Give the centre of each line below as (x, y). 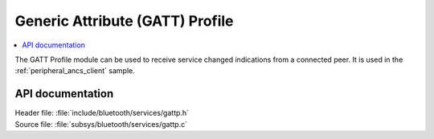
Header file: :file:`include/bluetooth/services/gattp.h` (102, 113)
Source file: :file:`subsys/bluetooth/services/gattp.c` (101, 124)
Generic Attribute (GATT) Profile (124, 21)
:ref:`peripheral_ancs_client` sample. (75, 71)
